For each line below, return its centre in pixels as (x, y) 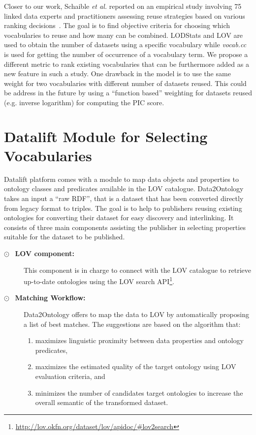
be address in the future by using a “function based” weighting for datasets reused (128, 93)
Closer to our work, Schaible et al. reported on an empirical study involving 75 (123, 6)
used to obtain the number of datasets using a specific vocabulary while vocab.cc (125, 44)
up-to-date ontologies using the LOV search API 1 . (99, 280)
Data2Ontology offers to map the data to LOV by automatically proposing (136, 314)
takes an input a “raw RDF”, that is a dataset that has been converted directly (124, 198)
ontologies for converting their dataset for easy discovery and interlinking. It (119, 217)
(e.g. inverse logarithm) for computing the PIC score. (84, 102)
